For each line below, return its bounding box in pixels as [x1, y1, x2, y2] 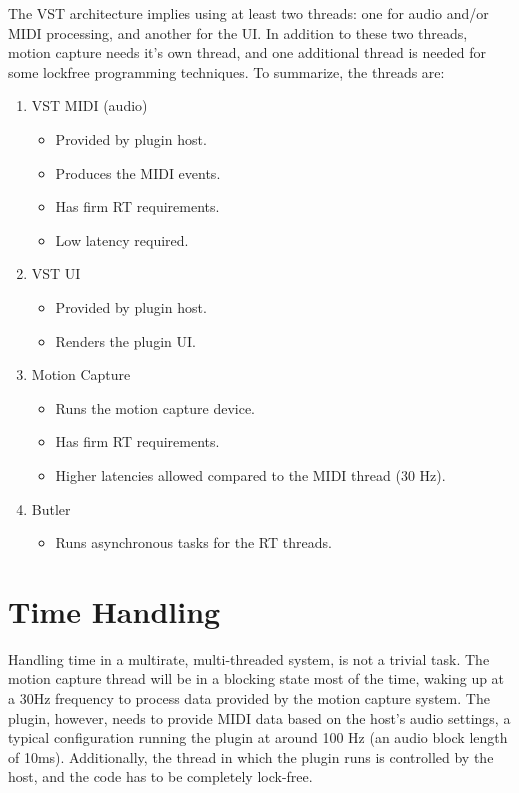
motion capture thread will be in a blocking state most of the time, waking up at [8, 668, 505, 689]
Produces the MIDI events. [55, 162, 221, 183]
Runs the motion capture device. [55, 397, 256, 418]
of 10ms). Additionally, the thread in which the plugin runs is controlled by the [8, 746, 494, 767]
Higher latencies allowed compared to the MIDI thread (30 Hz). [55, 464, 446, 485]
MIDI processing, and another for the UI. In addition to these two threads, [8, 22, 468, 43]
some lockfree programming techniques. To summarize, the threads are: [8, 61, 445, 82]
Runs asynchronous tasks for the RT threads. [55, 532, 332, 553]
